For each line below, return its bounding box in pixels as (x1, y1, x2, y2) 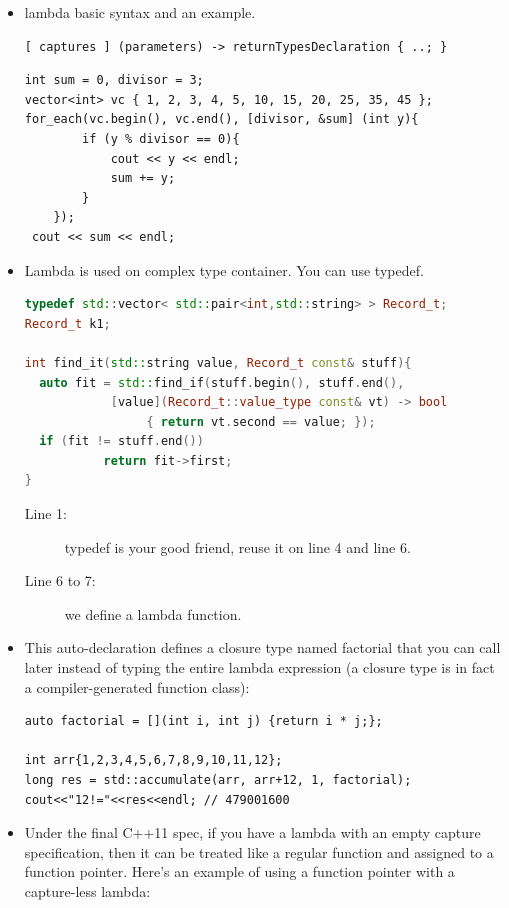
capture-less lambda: (24, 880, 151, 901)
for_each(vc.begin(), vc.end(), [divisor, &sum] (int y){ (24, 112, 419, 127)
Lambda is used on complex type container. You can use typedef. (24, 259, 424, 280)
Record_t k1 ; (24, 316, 111, 331)
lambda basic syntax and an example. (24, 2, 256, 22)
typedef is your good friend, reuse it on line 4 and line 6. (64, 536, 411, 557)
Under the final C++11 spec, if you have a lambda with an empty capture (24, 822, 481, 843)
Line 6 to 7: (24, 570, 96, 591)
